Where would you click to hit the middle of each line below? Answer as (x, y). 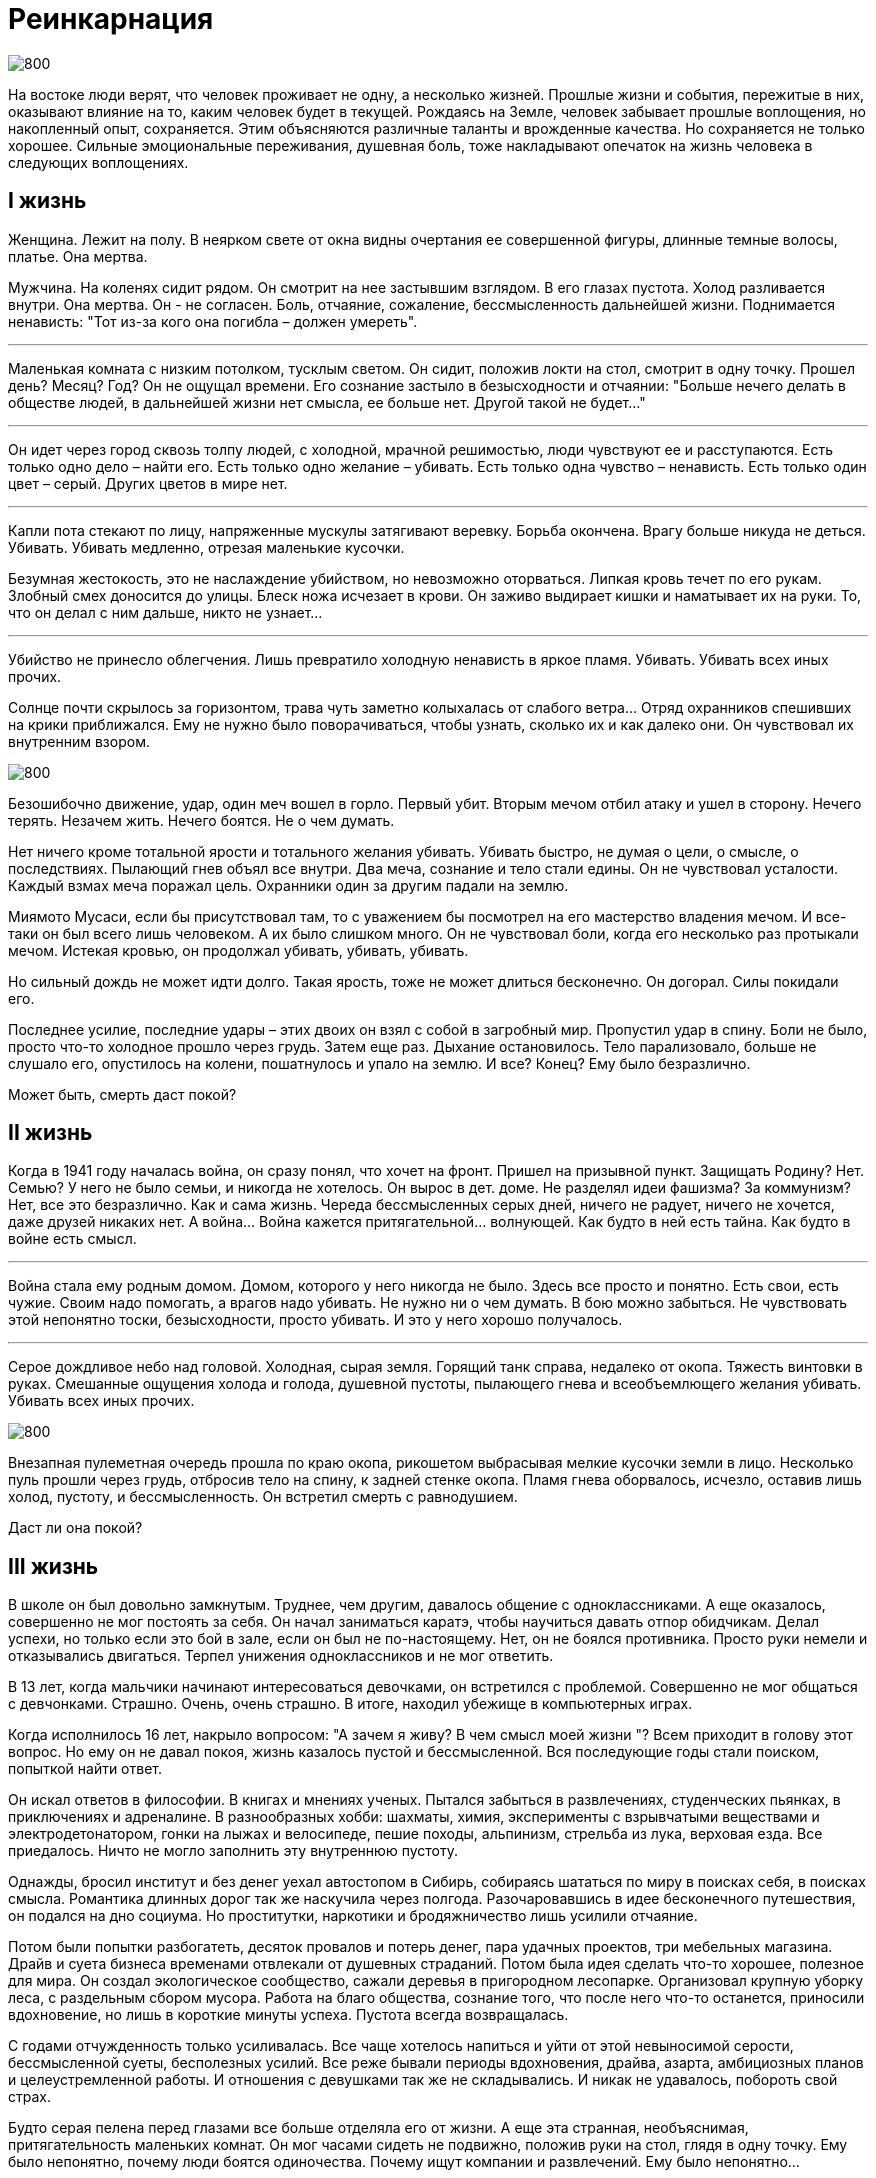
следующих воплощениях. (98, 162)
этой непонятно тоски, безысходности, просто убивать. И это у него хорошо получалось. (315, 1320)
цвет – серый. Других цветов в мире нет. (148, 483)
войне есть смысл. (72, 1239)
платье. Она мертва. (78, 256)
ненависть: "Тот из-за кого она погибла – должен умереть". (213, 321)
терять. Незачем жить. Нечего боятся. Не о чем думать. (201, 820)
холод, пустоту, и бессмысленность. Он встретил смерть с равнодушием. (263, 1497)
